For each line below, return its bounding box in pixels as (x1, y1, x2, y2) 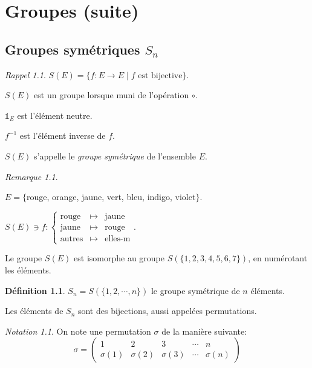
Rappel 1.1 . (5, 68, 46, 81)
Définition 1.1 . (5, 284, 65, 296)
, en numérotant (248, 252, 308, 264)
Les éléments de (5, 304, 63, 317)
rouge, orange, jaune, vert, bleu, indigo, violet (27, 190, 196, 203)
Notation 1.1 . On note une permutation (5, 324, 151, 337)
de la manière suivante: (161, 324, 247, 337)
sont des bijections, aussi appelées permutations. (77, 304, 257, 317)
